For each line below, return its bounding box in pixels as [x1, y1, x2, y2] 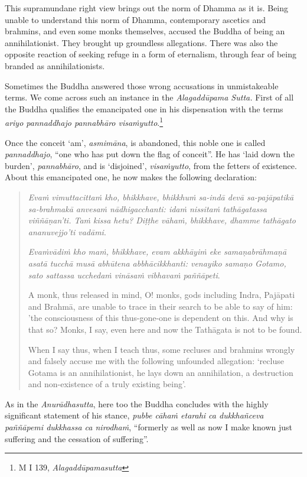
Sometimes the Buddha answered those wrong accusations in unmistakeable [5, 79, 279, 92]
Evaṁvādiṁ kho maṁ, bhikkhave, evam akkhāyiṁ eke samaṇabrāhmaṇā [28, 245, 287, 258]
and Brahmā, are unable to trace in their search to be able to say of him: [28, 300, 293, 312]
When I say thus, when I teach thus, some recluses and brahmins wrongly [28, 343, 295, 355]
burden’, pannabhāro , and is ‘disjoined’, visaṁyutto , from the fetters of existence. [5, 159, 297, 171]
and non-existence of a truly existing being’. [28, 378, 186, 390]
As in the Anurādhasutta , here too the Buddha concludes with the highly [5, 397, 269, 410]
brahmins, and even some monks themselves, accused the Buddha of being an [5, 25, 285, 37]
